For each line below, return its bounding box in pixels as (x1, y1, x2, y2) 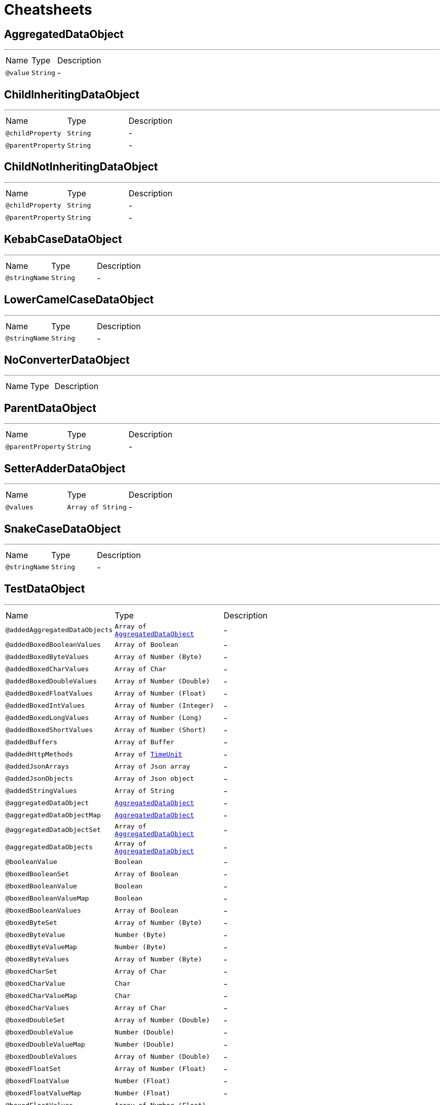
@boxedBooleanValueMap (6, 894, 89, 903)
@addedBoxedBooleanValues (6, 641, 101, 649)
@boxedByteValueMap (6, 943, 77, 951)
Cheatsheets (4, 1, 92, 18)
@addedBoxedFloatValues (6, 689, 93, 698)
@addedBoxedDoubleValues (6, 677, 97, 685)
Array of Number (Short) (115, 726, 206, 734)
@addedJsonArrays (6, 763, 69, 771)
